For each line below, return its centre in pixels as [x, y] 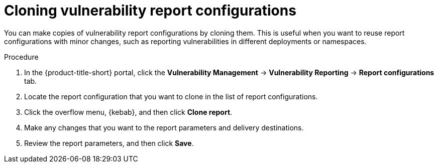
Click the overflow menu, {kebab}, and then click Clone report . [128, 112]
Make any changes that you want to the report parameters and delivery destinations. [164, 127]
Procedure [21, 57]
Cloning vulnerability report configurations [150, 11]
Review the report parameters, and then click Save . [109, 143]
